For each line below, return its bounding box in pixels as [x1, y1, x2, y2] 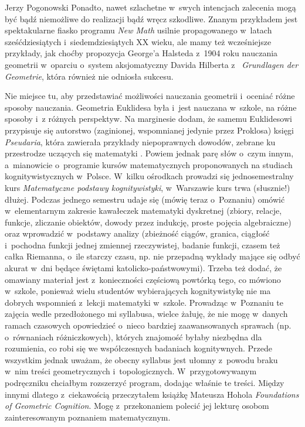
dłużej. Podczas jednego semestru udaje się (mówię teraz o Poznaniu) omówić [5, 193, 285, 205]
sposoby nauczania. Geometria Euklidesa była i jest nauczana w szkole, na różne [5, 101, 297, 113]
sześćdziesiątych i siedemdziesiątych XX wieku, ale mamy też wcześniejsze [5, 35, 272, 47]
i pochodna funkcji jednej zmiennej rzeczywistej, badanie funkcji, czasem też [5, 238, 280, 251]
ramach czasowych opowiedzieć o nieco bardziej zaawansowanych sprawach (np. [5, 319, 292, 332]
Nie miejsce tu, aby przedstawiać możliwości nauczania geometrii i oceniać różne [5, 90, 295, 102]
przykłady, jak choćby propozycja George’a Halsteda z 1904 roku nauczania [5, 47, 278, 59]
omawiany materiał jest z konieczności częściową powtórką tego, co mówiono [5, 273, 281, 285]
